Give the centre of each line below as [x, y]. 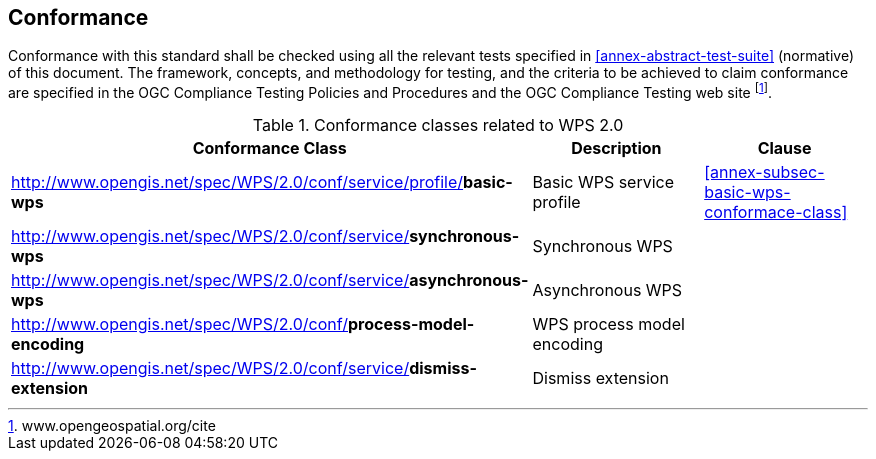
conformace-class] [776, 212]
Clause [784, 148]
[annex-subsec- [764, 172]
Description [616, 148]
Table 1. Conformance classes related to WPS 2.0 [438, 125]
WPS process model [608, 324]
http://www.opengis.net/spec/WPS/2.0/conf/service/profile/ [237, 182]
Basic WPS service [603, 182]
